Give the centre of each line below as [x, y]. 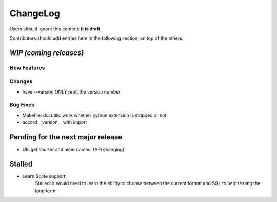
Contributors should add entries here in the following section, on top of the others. [96, 38]
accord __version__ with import [55, 122]
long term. [46, 191]
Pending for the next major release [66, 137]
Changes [21, 81]
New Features [27, 68]
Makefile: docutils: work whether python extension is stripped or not [94, 115]
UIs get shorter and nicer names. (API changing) [73, 150]
